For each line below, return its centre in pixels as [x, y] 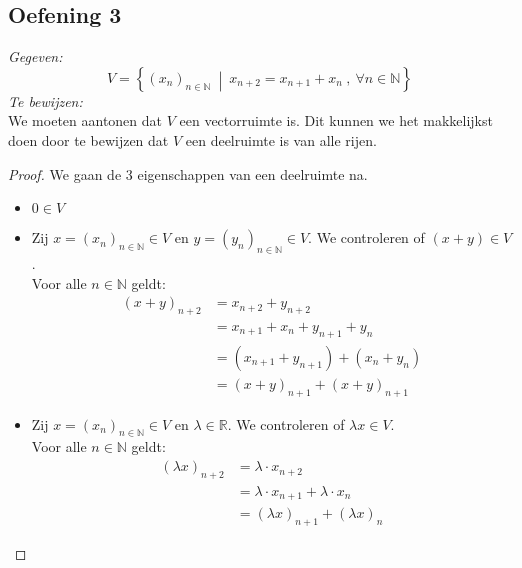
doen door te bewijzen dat [88, 139]
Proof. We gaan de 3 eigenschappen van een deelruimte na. [188, 173]
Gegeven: [35, 56]
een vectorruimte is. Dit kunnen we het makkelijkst [336, 120]
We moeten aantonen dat [85, 120]
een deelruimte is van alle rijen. [281, 139]
